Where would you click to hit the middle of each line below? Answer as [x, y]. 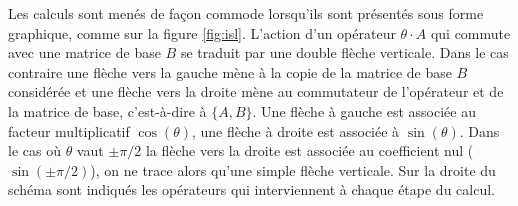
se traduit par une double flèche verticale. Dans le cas [344, 52]
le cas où [34, 150]
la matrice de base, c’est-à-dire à [107, 110]
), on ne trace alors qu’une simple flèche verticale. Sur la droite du [293, 169]
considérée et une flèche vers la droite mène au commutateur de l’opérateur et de [256, 91]
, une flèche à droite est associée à [295, 130]
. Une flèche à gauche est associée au [364, 110]
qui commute [470, 32]
